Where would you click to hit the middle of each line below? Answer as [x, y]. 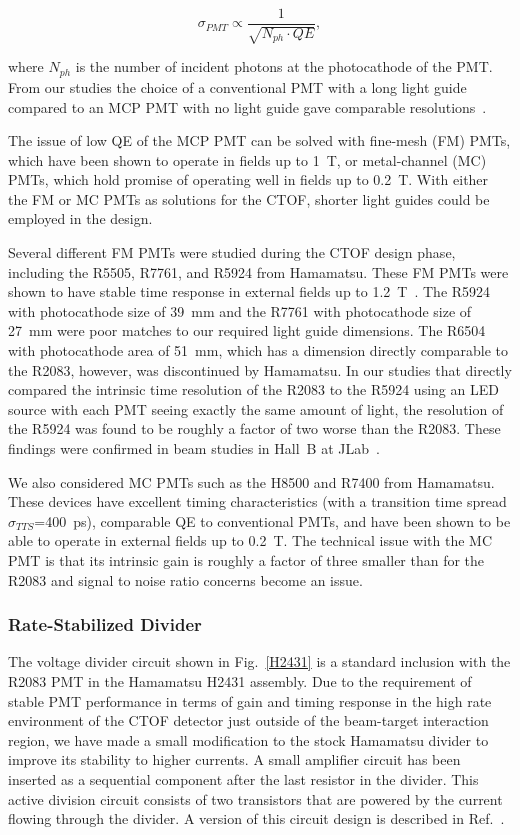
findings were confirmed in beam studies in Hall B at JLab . [194, 448]
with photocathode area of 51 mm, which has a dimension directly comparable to [258, 350]
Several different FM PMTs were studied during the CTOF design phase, [232, 252]
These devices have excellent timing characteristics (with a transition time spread [257, 501]
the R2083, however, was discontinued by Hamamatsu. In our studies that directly [260, 369]
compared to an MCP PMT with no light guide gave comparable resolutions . [247, 106]
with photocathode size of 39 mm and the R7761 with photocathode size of [240, 310]
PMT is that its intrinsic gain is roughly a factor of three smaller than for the [246, 559]
